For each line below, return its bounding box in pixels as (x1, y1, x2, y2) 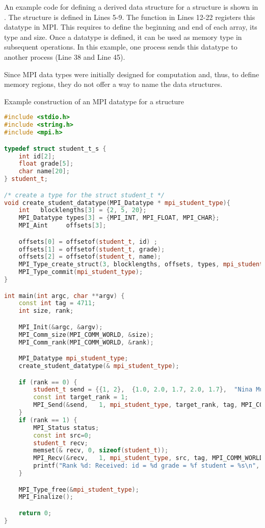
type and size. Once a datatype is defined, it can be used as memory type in (4, 31, 242, 42)
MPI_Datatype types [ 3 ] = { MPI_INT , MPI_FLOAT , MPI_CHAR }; (18, 214, 220, 222)
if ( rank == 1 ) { (18, 416, 77, 424)
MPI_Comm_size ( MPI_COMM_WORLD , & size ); (18, 331, 154, 338)
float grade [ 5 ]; (18, 160, 74, 168)
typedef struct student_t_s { (4, 145, 107, 152)
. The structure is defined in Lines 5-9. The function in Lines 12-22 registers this (4, 11, 255, 22)
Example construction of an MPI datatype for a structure (4, 96, 184, 106)
